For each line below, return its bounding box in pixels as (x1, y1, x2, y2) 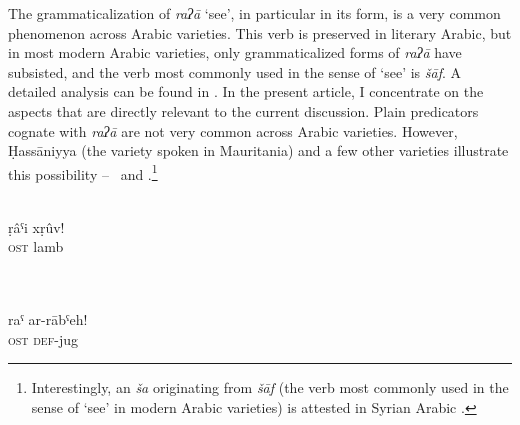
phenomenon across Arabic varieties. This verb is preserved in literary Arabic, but (8, 22, 512, 43)
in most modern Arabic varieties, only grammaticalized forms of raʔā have (8, 42, 462, 63)
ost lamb (8, 236, 64, 257)
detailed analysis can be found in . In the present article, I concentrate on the (8, 81, 484, 102)
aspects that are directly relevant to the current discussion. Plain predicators (8, 100, 479, 121)
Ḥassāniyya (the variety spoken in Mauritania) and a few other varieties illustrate (8, 140, 509, 161)
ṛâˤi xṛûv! (8, 216, 65, 237)
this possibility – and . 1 (8, 160, 158, 184)
